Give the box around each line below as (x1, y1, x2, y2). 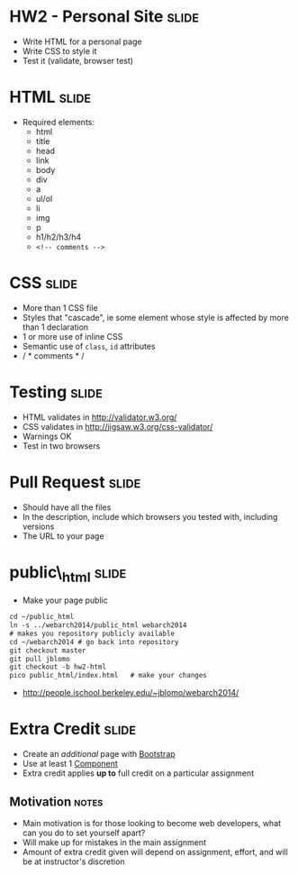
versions (22, 521, 55, 532)
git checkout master (9, 646, 87, 655)
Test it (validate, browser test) (22, 55, 133, 66)
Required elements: (22, 116, 95, 127)
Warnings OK (22, 431, 72, 442)
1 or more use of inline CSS (22, 331, 123, 341)
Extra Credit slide (9, 719, 137, 740)
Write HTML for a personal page (22, 36, 142, 47)
